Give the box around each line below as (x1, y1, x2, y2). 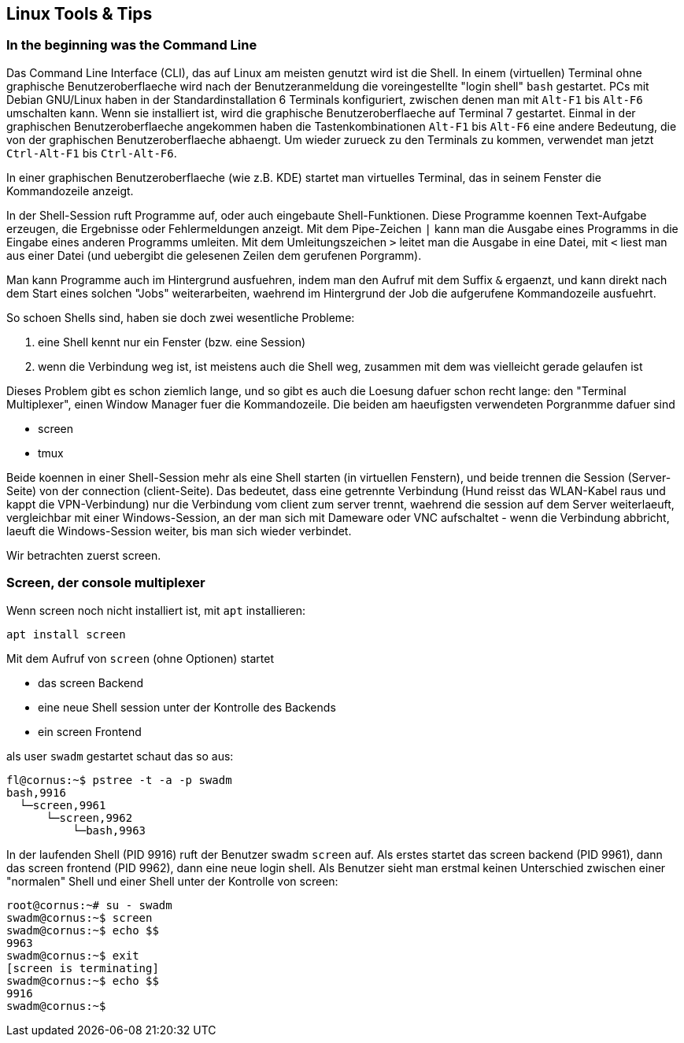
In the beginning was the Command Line (6, 37, 257, 54)
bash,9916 (6, 786, 66, 799)
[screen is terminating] (6, 961, 159, 975)
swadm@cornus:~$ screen (6, 911, 153, 924)
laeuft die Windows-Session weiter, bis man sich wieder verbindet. (6, 523, 352, 538)
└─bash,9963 (72, 823, 146, 837)
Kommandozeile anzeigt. (6, 183, 134, 198)
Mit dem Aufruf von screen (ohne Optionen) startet (6, 651, 274, 665)
